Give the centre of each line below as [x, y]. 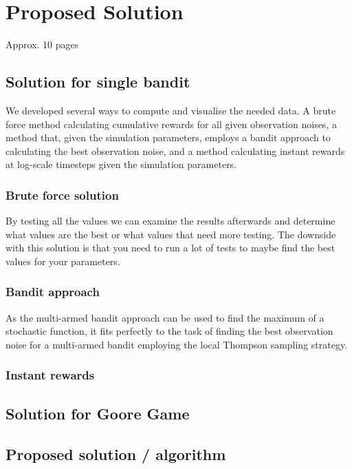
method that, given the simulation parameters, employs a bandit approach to [168, 137]
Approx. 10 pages [42, 44]
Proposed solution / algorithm [116, 454]
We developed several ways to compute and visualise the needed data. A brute [171, 110]
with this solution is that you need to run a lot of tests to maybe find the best [170, 248]
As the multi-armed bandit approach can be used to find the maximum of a [165, 317]
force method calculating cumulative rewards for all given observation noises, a [171, 124]
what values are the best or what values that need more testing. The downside [171, 234]
